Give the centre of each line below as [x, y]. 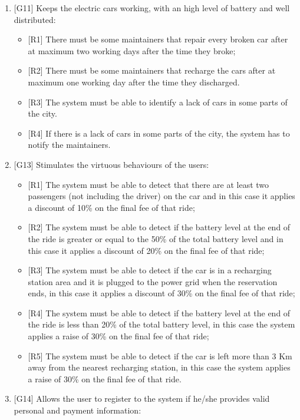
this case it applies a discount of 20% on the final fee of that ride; [146, 250]
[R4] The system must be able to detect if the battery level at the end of [159, 312]
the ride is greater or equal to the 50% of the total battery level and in [156, 238]
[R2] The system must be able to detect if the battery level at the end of [159, 227]
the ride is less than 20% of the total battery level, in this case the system [161, 324]
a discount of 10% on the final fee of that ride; [111, 207]
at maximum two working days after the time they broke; [132, 50]
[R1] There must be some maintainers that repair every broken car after [158, 39]
